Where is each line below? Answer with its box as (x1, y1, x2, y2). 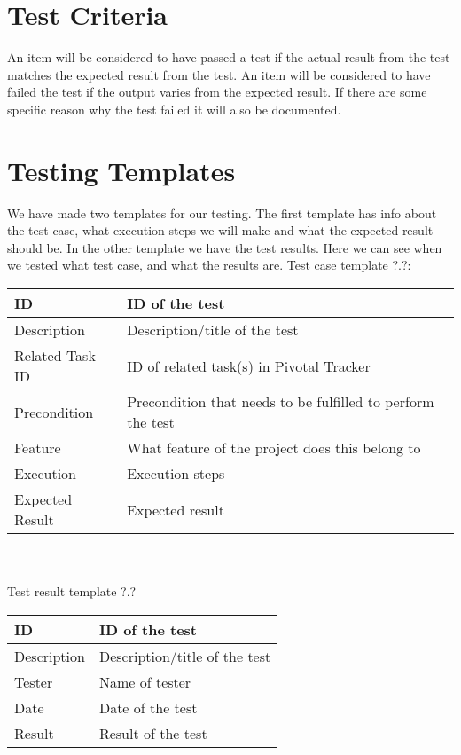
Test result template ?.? (7, 582, 137, 601)
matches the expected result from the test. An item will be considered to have (7, 65, 431, 83)
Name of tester (98, 671, 191, 692)
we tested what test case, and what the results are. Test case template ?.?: (7, 256, 411, 274)
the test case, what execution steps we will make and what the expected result (7, 221, 434, 240)
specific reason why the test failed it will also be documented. (7, 99, 341, 118)
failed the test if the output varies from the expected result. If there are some (7, 83, 427, 101)
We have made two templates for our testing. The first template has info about (7, 203, 437, 222)
